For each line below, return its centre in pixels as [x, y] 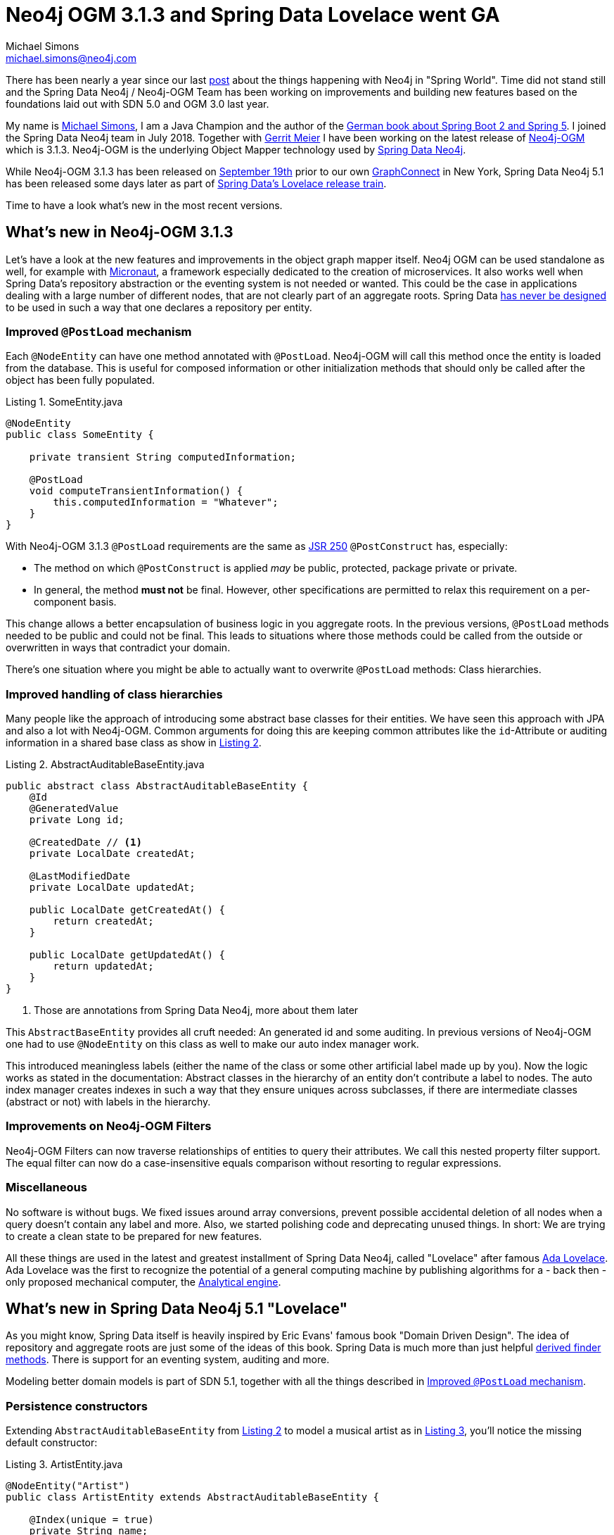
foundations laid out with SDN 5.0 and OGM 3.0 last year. [137, 104]
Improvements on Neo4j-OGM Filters [109, 1126]
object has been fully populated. [81, 380]
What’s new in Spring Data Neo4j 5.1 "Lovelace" [177, 1309]
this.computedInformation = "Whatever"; [166, 502]
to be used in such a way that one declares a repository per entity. [159, 307]
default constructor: [52, 1443]
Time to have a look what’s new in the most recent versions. [144, 205]
